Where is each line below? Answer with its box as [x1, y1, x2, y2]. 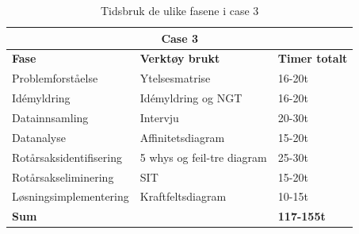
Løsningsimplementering [12, 188, 129, 205]
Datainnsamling [12, 109, 89, 125]
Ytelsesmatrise [139, 70, 211, 86]
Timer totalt [277, 50, 348, 67]
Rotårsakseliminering [12, 168, 114, 185]
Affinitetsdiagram [139, 129, 225, 145]
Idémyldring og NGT [139, 90, 243, 106]
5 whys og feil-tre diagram [139, 148, 267, 165]
